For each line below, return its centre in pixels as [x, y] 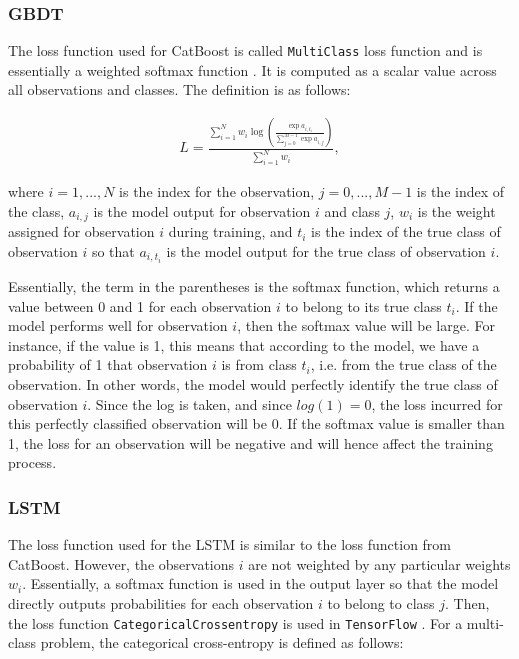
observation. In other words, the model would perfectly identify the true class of [253, 383]
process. [32, 462]
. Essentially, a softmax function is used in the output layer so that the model [260, 583]
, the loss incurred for [437, 403]
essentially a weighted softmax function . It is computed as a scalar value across [252, 69]
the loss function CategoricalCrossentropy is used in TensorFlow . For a [235, 622]
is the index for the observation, [217, 191]
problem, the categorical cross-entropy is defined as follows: [222, 642]
